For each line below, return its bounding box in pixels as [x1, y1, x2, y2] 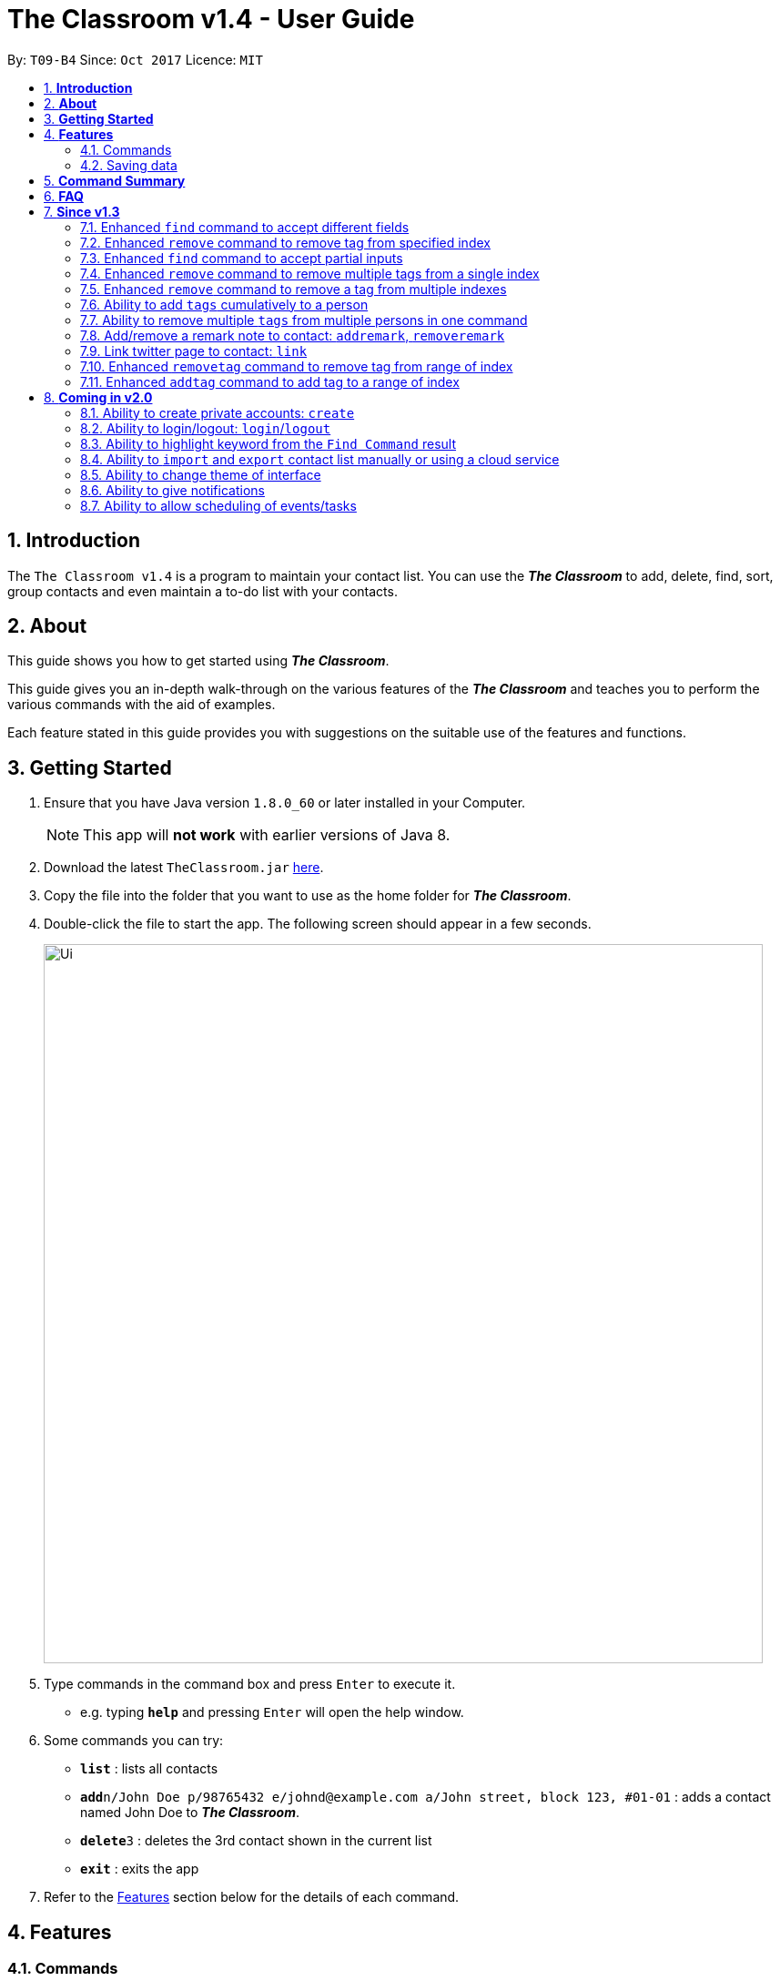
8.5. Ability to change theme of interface [80, 466, 321, 483]
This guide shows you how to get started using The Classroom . [7, 653, 390, 669]
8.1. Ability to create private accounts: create [80, 404, 355, 421]
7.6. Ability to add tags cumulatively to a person [80, 296, 369, 312]
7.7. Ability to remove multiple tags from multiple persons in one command [80, 311, 528, 328]
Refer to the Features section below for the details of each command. [44, 1889, 460, 1905]
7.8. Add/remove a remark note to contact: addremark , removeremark [80, 327, 505, 343]
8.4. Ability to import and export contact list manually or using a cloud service [80, 451, 560, 467]
